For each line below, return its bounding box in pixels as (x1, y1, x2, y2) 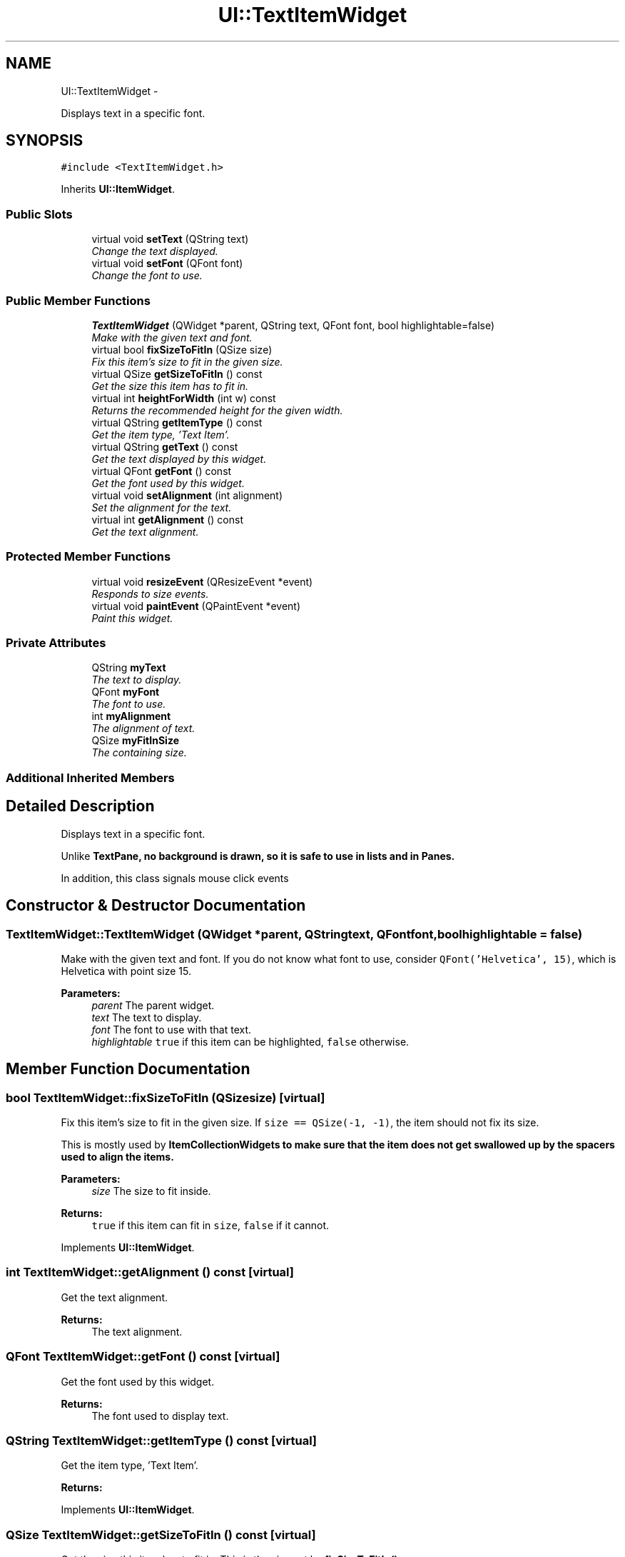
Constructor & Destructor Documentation (6, 896, 306, 915)
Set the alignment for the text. (91, 501, 232, 514)
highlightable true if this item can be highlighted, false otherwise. (91, 1035, 410, 1048)
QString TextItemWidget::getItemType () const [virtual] (6, 1433, 317, 1448)
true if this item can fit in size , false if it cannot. (91, 1219, 329, 1232)
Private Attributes (6, 636, 106, 651)
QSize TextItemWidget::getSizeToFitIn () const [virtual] (6, 1527, 316, 1542)
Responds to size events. (91, 587, 209, 600)
